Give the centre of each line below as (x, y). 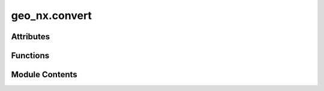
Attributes (31, 37)
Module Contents (44, 75)
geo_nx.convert (52, 15)
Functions (30, 56)
